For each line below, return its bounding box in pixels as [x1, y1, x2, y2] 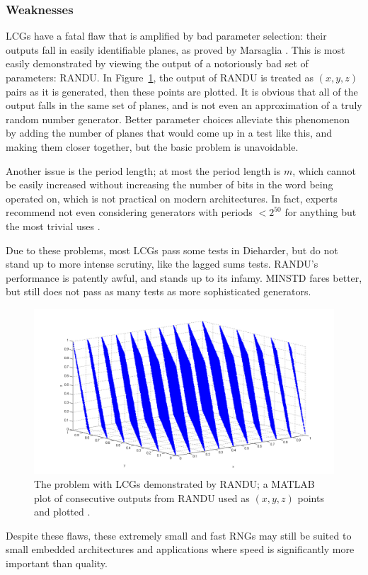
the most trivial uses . [6, 218, 100, 233]
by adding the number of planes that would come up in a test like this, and [6, 125, 333, 140]
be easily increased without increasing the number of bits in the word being [6, 177, 333, 192]
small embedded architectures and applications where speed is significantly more [6, 542, 355, 557]
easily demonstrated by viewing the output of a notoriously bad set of [6, 56, 309, 71]
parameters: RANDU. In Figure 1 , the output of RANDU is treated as [6, 70, 314, 84]
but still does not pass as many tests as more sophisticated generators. [6, 284, 311, 299]
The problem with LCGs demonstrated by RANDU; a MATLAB [34, 477, 315, 491]
